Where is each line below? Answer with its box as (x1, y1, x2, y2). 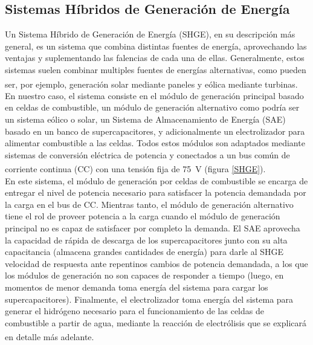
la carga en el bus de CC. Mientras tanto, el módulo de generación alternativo (5, 198, 294, 210)
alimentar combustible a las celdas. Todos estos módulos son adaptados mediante (5, 137, 305, 149)
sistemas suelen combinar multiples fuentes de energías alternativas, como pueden (5, 63, 306, 76)
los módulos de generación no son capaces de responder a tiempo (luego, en (5, 269, 284, 282)
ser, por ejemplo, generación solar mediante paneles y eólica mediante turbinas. (5, 77, 298, 90)
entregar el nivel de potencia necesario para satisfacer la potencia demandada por (5, 186, 306, 199)
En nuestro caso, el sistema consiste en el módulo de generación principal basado (5, 89, 304, 102)
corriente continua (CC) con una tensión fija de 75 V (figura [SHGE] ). (5, 163, 266, 175)
